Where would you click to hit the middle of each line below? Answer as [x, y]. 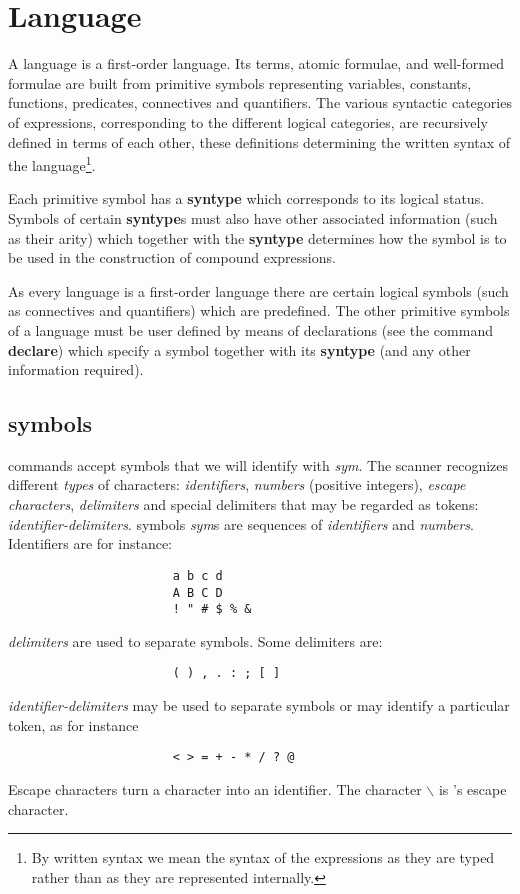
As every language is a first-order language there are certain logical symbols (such [258, 290]
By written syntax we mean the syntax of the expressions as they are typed [263, 857]
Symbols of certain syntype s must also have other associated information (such [253, 217]
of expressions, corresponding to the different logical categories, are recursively [248, 121]
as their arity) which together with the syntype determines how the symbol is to [257, 237]
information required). [76, 369]
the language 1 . [52, 163]
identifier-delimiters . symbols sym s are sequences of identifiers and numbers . [241, 523]
